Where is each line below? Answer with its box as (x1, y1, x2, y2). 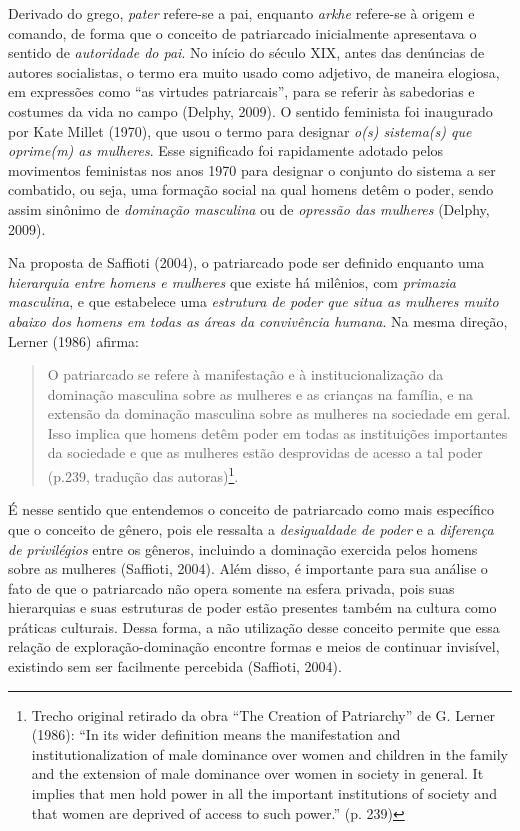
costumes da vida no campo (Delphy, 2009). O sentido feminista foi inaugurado (8, 100, 493, 121)
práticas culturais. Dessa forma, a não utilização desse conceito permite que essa (8, 616, 500, 637)
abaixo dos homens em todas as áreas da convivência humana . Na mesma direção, (8, 310, 508, 331)
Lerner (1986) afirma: (8, 330, 139, 351)
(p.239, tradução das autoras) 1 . (47, 463, 239, 486)
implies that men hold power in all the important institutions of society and (31, 783, 497, 804)
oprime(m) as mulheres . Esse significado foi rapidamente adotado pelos (8, 140, 444, 161)
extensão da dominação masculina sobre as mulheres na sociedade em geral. (47, 403, 511, 424)
